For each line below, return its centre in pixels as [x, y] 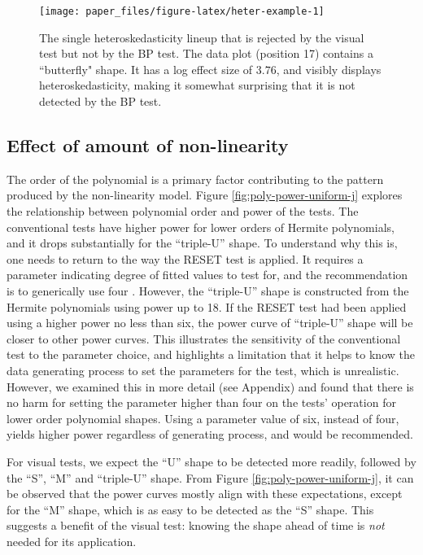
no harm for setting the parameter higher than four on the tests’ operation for [201, 402]
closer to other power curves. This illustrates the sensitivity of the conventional [204, 338]
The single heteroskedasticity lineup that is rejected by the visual [202, 37]
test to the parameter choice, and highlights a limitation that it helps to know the [211, 354]
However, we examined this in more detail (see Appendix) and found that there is [210, 386]
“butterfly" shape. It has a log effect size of [146, 69]
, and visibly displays [329, 69]
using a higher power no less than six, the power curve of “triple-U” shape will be [210, 323]
